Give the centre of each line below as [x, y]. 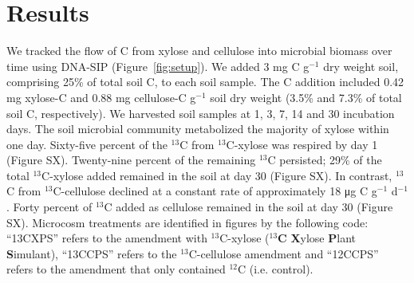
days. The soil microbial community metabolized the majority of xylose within [198, 129]
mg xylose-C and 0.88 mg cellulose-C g [101, 97]
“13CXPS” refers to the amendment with [107, 238]
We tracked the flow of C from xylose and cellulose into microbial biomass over [199, 51]
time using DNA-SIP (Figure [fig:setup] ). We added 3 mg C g [158, 66]
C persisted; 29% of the [325, 160]
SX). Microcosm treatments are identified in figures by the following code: [187, 222]
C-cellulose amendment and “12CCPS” [284, 253]
